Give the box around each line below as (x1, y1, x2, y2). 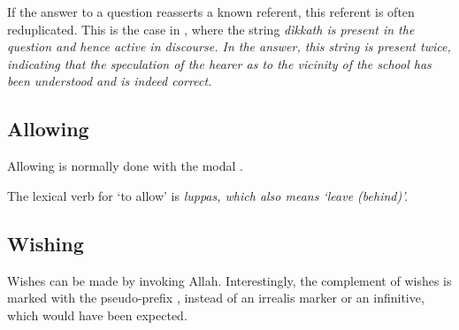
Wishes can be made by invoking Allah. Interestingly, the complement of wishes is (7, 271, 452, 289)
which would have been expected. (7, 305, 187, 324)
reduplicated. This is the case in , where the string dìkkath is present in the (7, 19, 415, 38)
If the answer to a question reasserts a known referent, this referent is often (7, 3, 415, 20)
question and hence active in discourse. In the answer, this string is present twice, (7, 37, 451, 56)
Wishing (7, 229, 84, 257)
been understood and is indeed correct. (7, 72, 212, 90)
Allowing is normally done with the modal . (7, 157, 243, 175)
